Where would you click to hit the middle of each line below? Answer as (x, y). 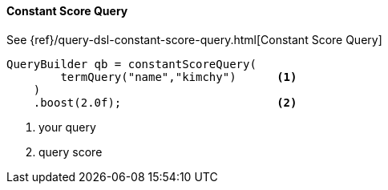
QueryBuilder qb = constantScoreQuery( (131, 64)
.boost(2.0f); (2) (165, 102)
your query (67, 127)
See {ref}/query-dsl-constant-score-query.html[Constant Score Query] (194, 39)
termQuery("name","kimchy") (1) (179, 77)
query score (71, 152)
